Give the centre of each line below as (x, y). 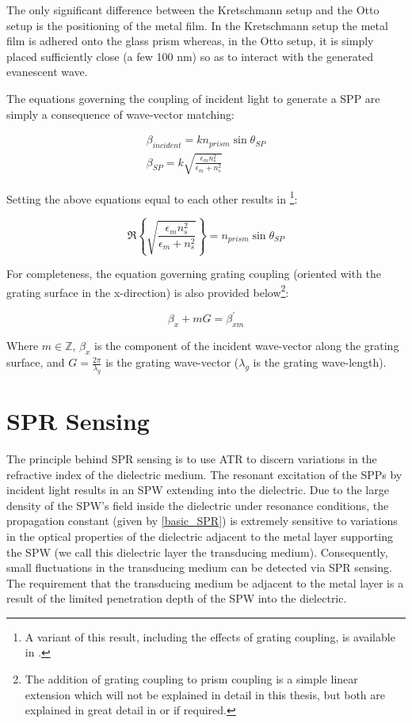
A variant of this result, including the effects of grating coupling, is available (210, 636)
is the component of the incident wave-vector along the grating (247, 346)
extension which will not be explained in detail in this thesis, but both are (205, 694)
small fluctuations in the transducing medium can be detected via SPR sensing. (199, 567)
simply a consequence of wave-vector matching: (120, 114)
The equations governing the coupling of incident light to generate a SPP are (193, 98)
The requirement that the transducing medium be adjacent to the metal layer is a (205, 582)
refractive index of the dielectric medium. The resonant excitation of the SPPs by (204, 474)
